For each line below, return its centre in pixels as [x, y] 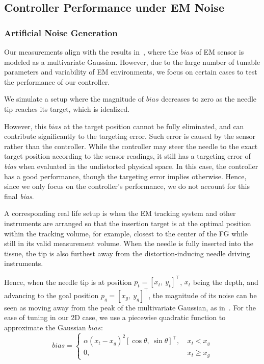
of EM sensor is [220, 52]
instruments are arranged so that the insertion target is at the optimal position [128, 223]
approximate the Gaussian [45, 327]
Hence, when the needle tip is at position [68, 282]
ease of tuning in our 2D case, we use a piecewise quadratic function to [115, 317]
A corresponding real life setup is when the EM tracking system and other [120, 213]
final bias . [19, 196]
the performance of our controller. [57, 81]
